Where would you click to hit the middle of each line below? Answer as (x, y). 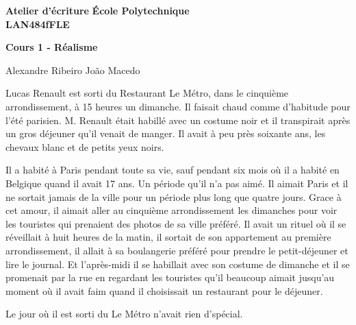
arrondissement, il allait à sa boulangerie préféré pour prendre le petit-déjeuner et (177, 250)
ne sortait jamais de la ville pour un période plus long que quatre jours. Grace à (174, 196)
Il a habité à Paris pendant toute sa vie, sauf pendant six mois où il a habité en (173, 170)
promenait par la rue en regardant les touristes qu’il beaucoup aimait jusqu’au (170, 277)
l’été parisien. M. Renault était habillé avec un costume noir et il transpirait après (178, 120)
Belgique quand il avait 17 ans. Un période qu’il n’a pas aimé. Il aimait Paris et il (177, 183)
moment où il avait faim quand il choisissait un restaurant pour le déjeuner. (164, 290)
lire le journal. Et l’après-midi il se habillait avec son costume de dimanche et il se (178, 264)
